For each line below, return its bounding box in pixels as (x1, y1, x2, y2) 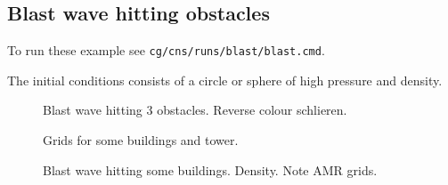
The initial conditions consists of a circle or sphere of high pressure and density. (7, 70, 443, 89)
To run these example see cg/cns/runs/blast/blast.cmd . (7, 41, 325, 60)
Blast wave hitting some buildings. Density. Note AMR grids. (43, 160, 378, 179)
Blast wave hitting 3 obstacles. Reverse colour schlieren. (43, 101, 347, 119)
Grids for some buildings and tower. (43, 131, 239, 149)
